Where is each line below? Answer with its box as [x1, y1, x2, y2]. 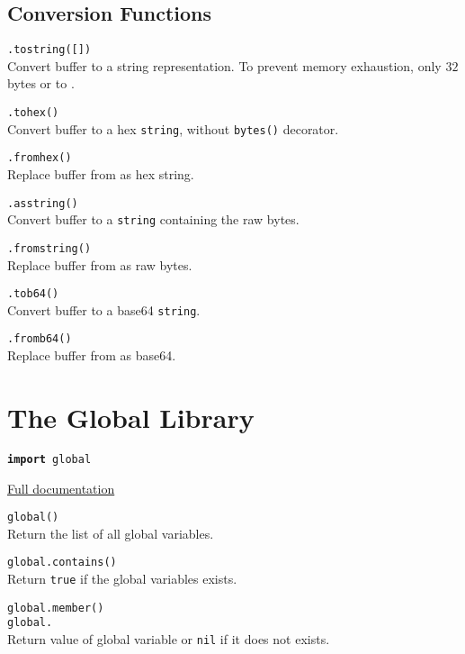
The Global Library [7, 398, 255, 435]
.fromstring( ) [7, 241, 92, 255]
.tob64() [7, 287, 59, 301]
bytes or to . [7, 74, 75, 93]
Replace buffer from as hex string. [7, 165, 194, 184]
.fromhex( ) [7, 151, 72, 165]
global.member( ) [7, 601, 104, 614]
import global [7, 452, 92, 466]
